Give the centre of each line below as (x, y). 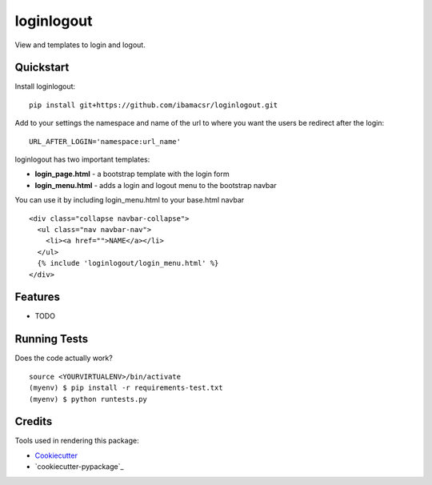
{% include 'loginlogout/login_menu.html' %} (128, 263)
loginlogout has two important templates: (82, 159)
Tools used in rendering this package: (77, 441)
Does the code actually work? (64, 358)
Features (37, 297)
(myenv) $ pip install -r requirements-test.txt (126, 388)
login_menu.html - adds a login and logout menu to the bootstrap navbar (156, 185)
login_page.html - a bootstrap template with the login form (132, 174)
